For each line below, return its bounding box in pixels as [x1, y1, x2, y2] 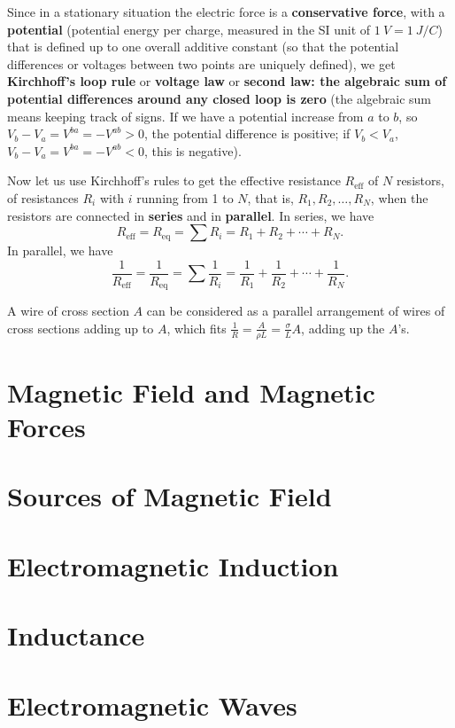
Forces [7, 409, 86, 445]
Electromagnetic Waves [7, 686, 297, 723]
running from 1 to [136, 188, 234, 207]
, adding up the [301, 318, 385, 337]
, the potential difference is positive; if [143, 124, 351, 143]
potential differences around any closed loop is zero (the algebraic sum [7, 89, 432, 107]
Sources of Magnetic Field [7, 478, 332, 514]
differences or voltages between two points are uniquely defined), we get [7, 54, 396, 73]
